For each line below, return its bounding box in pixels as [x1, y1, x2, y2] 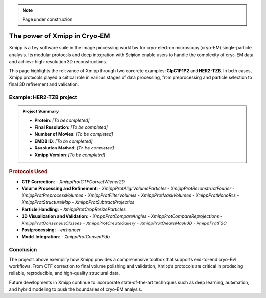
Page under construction [22, 16, 73, 22]
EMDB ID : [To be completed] [34, 138, 93, 144]
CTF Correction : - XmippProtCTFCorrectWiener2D [21, 179, 125, 185]
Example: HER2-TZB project [9, 94, 77, 101]
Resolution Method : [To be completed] [34, 145, 114, 151]
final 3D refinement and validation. [9, 81, 79, 87]
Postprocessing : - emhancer [21, 227, 81, 233]
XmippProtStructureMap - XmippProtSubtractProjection [21, 199, 135, 205]
